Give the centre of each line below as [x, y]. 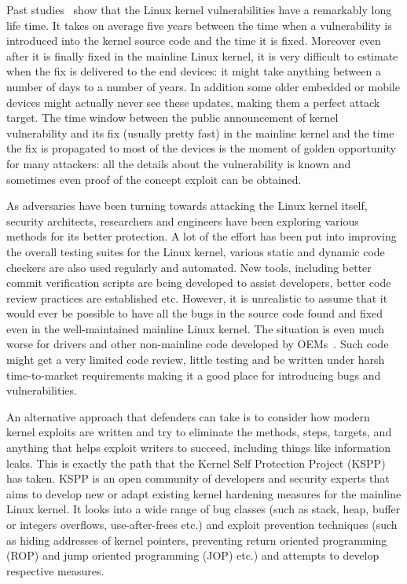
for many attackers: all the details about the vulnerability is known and [179, 163]
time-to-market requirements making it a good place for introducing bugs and [194, 375]
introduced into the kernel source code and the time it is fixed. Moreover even [194, 40]
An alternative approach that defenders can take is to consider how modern [188, 416]
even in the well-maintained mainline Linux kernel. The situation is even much [196, 328]
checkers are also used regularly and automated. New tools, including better [189, 267]
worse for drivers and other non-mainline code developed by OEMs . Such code [198, 344]
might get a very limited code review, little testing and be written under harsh [196, 360]
